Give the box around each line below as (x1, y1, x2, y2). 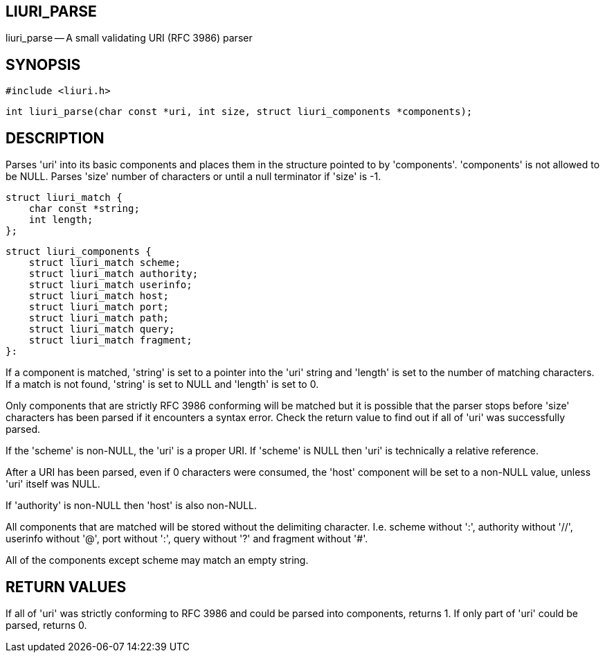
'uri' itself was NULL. (6, 478, 100, 490)
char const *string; (28, 203, 140, 215)
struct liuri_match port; (28, 301, 170, 313)
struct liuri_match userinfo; (28, 279, 192, 291)
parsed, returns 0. (6, 619, 87, 631)
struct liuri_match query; (28, 323, 175, 335)
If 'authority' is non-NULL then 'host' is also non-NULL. (6, 499, 258, 512)
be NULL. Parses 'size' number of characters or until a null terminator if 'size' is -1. (6, 170, 381, 183)
